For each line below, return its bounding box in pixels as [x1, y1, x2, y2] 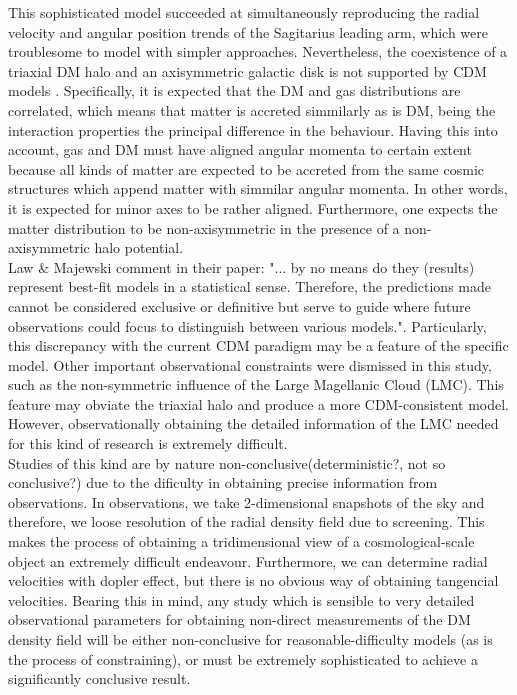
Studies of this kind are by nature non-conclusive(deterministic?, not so [8, 452, 446, 473]
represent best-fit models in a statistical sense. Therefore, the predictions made [8, 276, 491, 297]
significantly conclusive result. [8, 668, 191, 689]
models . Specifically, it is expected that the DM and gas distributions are [8, 80, 461, 101]
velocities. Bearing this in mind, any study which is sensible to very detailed [8, 589, 475, 610]
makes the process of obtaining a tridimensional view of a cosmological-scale [8, 531, 475, 552]
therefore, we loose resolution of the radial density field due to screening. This [8, 511, 485, 532]
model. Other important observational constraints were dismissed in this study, [8, 354, 492, 375]
